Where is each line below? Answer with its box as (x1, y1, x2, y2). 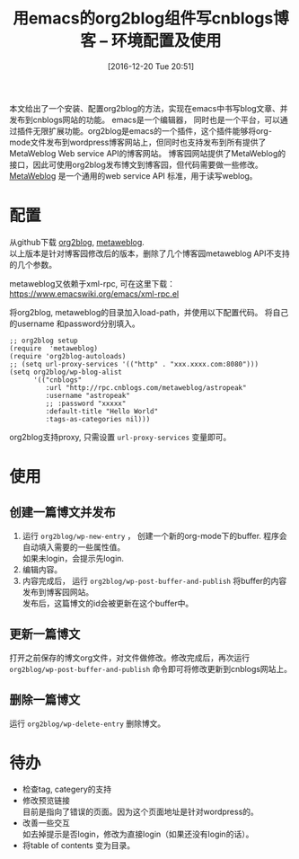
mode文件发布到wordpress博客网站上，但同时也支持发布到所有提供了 (9, 137, 267, 147)
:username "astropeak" (45, 391, 130, 400)
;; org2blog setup (9, 336, 78, 345)
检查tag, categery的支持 (22, 784, 112, 795)
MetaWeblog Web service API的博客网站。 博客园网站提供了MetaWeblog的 (9, 147, 286, 158)
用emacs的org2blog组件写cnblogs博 (13, 8, 289, 29)
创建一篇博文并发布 (9, 505, 116, 520)
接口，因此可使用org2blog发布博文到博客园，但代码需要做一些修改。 (9, 159, 263, 170)
